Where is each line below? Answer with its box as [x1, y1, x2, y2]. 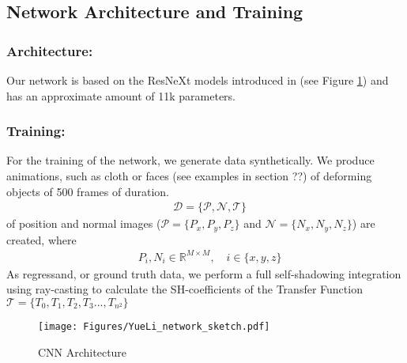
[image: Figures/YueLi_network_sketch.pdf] [38, 320, 270, 332]
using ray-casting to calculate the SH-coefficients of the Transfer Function [6, 281, 363, 297]
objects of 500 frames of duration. [6, 183, 169, 199]
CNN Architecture [38, 343, 127, 360]
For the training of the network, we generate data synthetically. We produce [6, 152, 375, 168]
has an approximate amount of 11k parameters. [6, 87, 236, 104]
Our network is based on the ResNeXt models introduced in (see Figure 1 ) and [6, 72, 389, 88]
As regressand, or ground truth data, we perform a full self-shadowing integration [6, 265, 401, 282]
